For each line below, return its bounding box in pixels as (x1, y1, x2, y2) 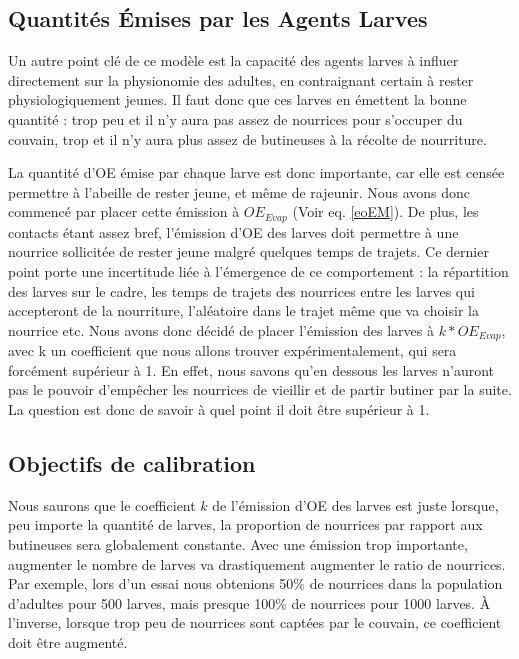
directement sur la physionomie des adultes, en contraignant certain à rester (8, 69, 474, 90)
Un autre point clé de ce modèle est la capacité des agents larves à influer (8, 50, 459, 71)
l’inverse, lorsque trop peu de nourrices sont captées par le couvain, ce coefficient (8, 612, 502, 633)
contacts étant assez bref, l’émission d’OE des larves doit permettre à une (8, 221, 459, 242)
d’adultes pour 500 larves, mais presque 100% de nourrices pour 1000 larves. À (8, 592, 491, 613)
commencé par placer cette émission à (8, 201, 240, 222)
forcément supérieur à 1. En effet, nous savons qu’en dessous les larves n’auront (8, 359, 494, 380)
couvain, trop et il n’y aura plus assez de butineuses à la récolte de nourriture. (8, 128, 487, 149)
